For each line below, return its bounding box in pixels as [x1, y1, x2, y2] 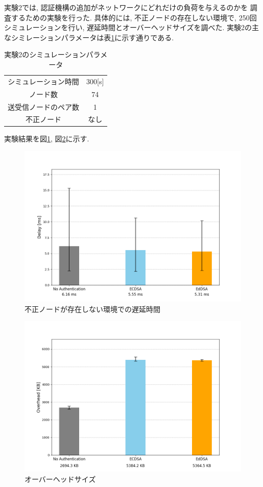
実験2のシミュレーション [4, 49, 86, 60]
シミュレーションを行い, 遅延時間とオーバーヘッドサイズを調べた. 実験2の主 [4, 22, 259, 33]
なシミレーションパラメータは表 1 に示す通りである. [4, 32, 174, 42]
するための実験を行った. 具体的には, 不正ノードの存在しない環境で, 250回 [11, 12, 257, 22]
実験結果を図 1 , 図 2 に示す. [4, 133, 89, 144]
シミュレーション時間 [8, 76, 79, 86]
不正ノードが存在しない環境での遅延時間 [25, 303, 160, 314]
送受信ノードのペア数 [8, 101, 79, 112]
